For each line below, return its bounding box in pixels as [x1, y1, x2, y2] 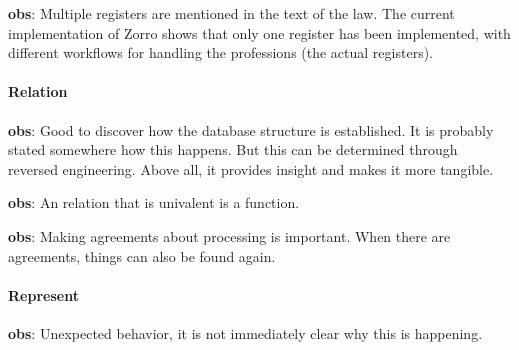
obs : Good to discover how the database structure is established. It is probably [8, 119, 494, 140]
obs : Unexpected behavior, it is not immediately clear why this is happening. [8, 322, 483, 343]
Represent [8, 284, 79, 305]
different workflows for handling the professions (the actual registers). [8, 42, 433, 63]
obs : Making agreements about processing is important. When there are [8, 225, 451, 246]
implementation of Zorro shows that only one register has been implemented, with [8, 22, 511, 43]
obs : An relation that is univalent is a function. [8, 192, 300, 213]
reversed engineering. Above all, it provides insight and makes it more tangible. [8, 158, 494, 179]
